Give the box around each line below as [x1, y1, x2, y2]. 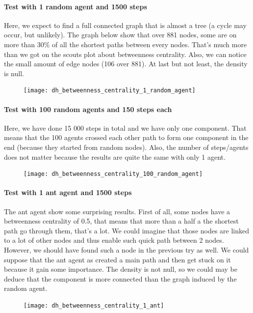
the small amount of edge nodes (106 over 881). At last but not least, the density [4, 58, 248, 69]
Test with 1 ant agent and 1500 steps [4, 187, 132, 198]
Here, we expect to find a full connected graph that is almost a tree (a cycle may [4, 20, 247, 30]
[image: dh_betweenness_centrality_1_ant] [24, 302, 164, 309]
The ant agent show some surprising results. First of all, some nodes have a [4, 206, 230, 216]
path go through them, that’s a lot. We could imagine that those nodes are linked [4, 225, 250, 235]
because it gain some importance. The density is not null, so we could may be [4, 264, 237, 274]
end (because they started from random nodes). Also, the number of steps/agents [4, 142, 249, 152]
